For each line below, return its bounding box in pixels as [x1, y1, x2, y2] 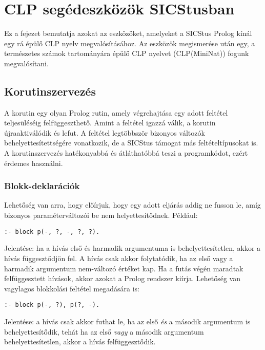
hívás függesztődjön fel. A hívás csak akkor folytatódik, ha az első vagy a [4, 252, 233, 263]
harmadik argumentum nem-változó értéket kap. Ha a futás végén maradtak [4, 263, 243, 273]
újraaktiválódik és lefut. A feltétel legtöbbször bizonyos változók [4, 127, 205, 138]
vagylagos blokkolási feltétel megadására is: [4, 283, 139, 293]
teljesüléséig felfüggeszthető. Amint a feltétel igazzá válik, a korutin [4, 117, 216, 128]
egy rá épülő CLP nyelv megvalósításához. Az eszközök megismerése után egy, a [4, 38, 255, 48]
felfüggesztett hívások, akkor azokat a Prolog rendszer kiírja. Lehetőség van [4, 273, 240, 284]
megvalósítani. [4, 58, 49, 68]
